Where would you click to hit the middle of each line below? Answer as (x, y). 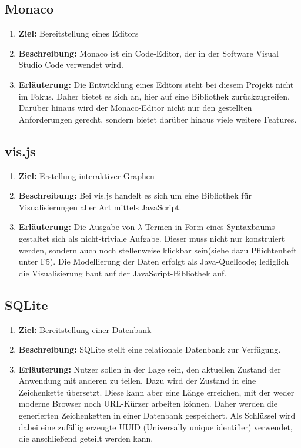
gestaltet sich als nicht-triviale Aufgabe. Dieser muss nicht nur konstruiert (152, 238)
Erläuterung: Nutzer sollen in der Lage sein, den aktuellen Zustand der (150, 369)
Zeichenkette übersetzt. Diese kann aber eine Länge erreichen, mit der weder (156, 392)
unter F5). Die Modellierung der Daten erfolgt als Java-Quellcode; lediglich (154, 261)
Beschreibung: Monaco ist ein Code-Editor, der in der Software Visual (148, 53)
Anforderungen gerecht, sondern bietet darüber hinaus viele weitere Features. (158, 119)
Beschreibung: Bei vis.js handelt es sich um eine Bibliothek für (135, 195)
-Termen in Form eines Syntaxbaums (209, 227)
